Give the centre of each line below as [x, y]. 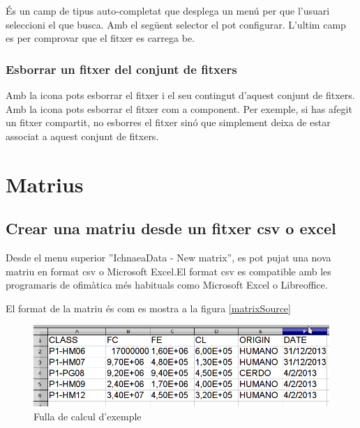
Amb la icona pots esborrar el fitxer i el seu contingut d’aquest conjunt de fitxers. [180, 95]
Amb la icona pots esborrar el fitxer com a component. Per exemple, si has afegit [179, 108]
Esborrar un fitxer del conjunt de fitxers [121, 69]
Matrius [45, 184]
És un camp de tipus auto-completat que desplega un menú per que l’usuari [168, 10]
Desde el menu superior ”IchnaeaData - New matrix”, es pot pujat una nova [168, 257]
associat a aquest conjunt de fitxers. [82, 136]
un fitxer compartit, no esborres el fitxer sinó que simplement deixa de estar [168, 122]
